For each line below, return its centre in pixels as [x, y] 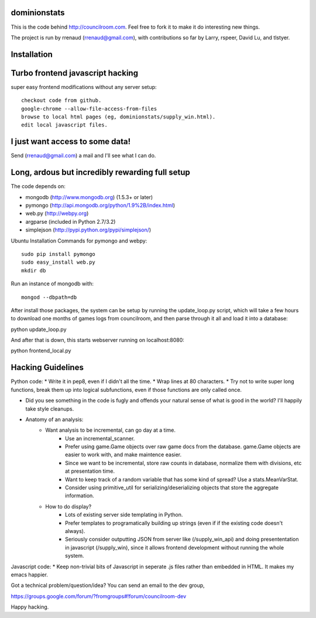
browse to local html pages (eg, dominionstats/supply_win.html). [118, 117]
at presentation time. [90, 471]
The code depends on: [38, 186]
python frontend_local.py [41, 351]
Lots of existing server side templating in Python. [124, 515]
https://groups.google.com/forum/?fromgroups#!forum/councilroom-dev [99, 596]
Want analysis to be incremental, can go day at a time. [110, 430]
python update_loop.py [39, 329]
